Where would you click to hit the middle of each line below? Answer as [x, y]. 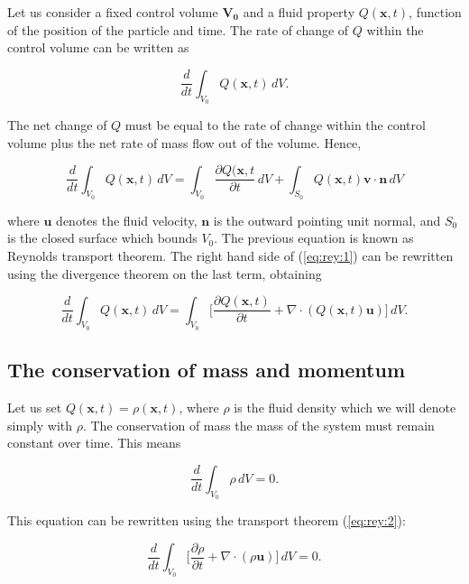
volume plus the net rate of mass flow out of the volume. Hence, [184, 142]
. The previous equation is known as [314, 238]
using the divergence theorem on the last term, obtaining [165, 273]
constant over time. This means [94, 443]
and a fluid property [299, 12]
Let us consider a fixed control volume [113, 12]
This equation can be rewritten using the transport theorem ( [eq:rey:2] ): [207, 520]
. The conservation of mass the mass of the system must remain [258, 425]
